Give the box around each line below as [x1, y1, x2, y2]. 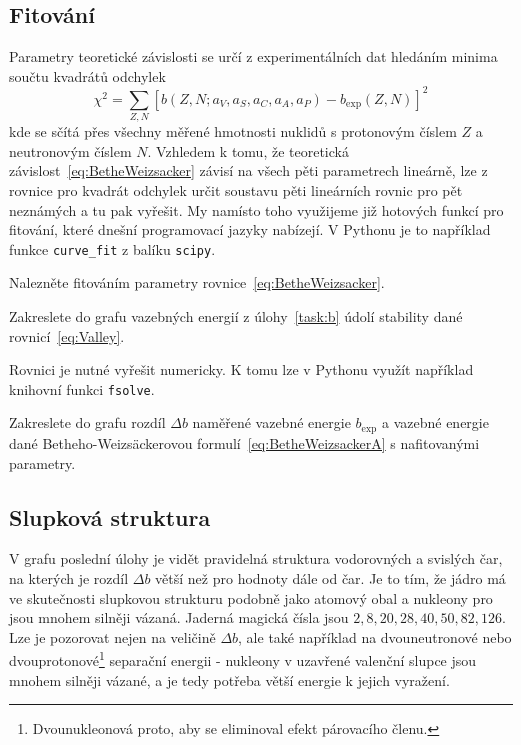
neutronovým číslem [9, 140, 132, 161]
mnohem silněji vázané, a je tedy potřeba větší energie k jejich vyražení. [9, 669, 450, 690]
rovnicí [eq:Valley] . [9, 325, 125, 346]
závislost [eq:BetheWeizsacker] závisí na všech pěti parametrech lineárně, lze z [9, 160, 488, 181]
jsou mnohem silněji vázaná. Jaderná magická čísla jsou [9, 607, 349, 628]
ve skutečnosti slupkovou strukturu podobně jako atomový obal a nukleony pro [9, 587, 493, 608]
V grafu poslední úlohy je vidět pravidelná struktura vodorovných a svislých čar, [9, 548, 503, 569]
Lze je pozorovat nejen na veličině [9, 626, 216, 647]
